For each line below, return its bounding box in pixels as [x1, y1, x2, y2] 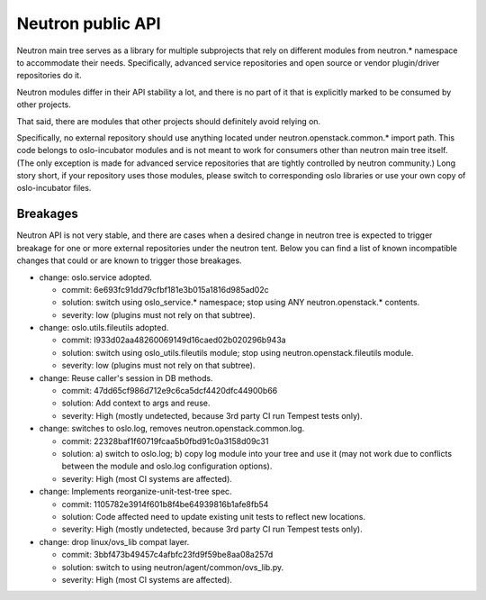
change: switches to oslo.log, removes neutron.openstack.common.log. [39, 423, 305, 434]
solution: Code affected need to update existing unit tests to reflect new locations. [61, 511, 366, 522]
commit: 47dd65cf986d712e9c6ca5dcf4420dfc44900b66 [61, 386, 278, 396]
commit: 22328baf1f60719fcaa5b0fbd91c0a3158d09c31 [61, 435, 269, 446]
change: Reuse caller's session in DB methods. [39, 372, 213, 383]
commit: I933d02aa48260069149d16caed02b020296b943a [61, 334, 287, 346]
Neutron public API [16, 14, 161, 33]
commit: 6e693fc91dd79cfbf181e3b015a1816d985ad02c [61, 284, 269, 295]
